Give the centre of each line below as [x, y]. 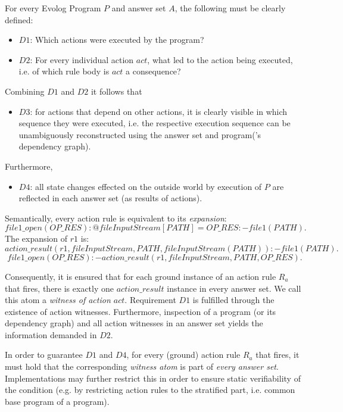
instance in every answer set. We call [234, 288]
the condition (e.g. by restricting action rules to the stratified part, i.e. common [150, 390]
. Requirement [150, 300]
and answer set [139, 8]
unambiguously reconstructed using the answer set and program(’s [140, 134]
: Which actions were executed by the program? [117, 40]
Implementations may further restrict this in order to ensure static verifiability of [153, 378]
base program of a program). [57, 401]
